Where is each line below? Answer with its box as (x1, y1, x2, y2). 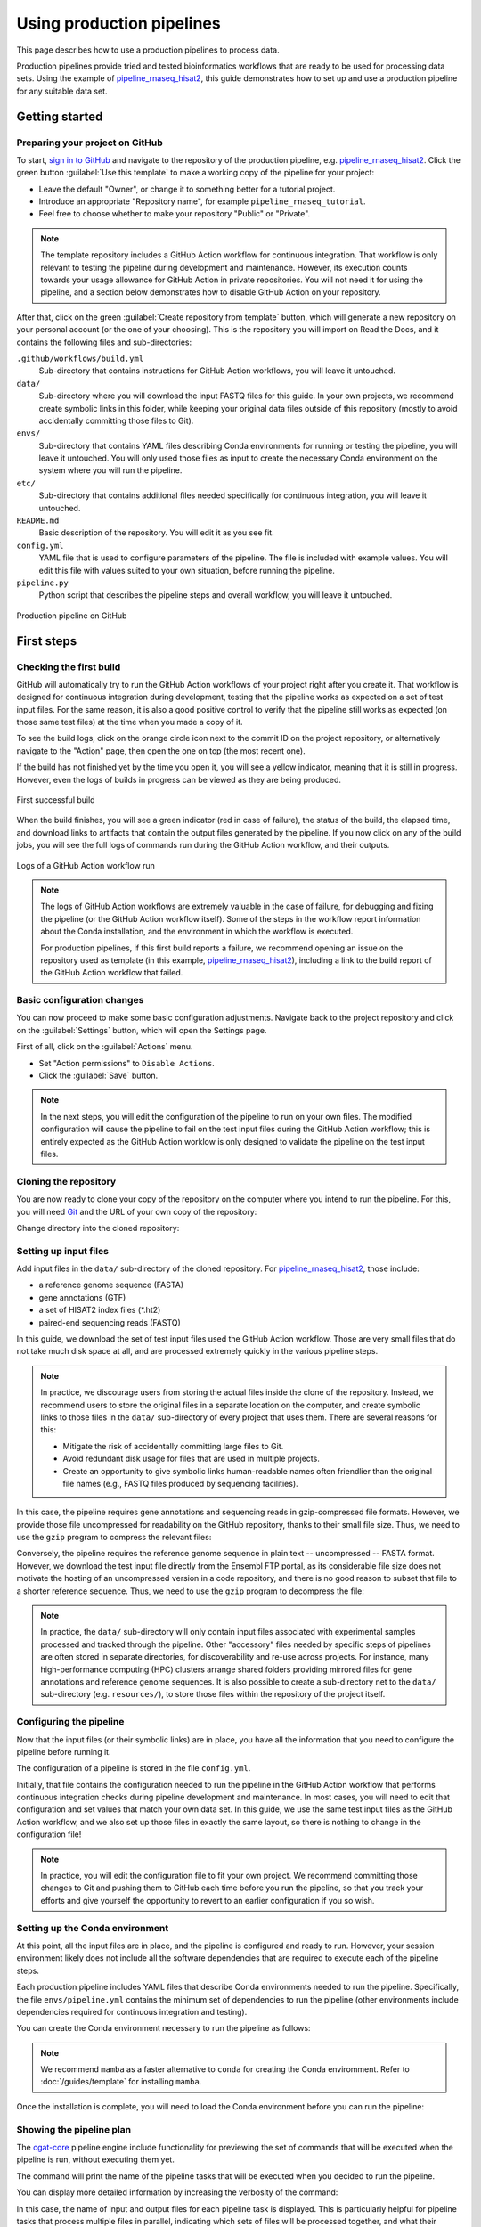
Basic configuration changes (16, 994, 144, 1007)
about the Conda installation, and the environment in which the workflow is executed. (40, 926, 354, 937)
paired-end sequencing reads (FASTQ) (38, 1317, 182, 1327)
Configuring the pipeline (16, 1716, 125, 1728)
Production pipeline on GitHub (16, 610, 127, 621)
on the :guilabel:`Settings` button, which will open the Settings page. (16, 1024, 267, 1035)
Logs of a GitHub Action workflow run (16, 860, 156, 870)
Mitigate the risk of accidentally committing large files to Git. (62, 1440, 284, 1451)
